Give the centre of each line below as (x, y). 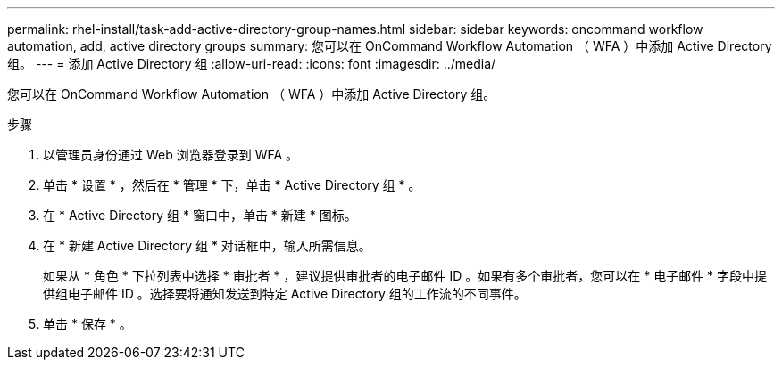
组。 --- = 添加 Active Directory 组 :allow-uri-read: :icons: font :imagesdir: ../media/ (252, 64)
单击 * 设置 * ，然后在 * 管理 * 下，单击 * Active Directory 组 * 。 (232, 185)
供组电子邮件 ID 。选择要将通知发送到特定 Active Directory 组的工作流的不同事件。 (285, 294)
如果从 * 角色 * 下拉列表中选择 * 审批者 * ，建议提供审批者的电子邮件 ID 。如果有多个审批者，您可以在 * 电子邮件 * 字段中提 (405, 276)
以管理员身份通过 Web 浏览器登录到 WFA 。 (171, 155)
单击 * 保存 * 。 (87, 324)
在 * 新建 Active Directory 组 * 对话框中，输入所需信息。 (207, 245)
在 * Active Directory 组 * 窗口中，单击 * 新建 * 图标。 (200, 215)
